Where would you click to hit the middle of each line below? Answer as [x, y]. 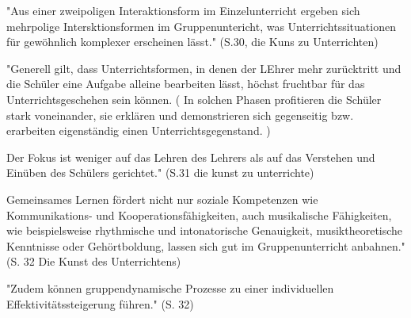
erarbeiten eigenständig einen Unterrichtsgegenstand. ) [139, 130]
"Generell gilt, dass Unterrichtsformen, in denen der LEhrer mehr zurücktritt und [204, 68]
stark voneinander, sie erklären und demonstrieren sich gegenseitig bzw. [180, 115]
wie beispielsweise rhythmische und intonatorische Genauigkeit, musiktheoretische [205, 230]
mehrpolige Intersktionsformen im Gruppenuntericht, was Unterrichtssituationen [201, 26]
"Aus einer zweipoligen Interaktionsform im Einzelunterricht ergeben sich [183, 10]
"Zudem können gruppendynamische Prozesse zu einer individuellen [170, 287]
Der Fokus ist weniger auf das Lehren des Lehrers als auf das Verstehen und [191, 157]
